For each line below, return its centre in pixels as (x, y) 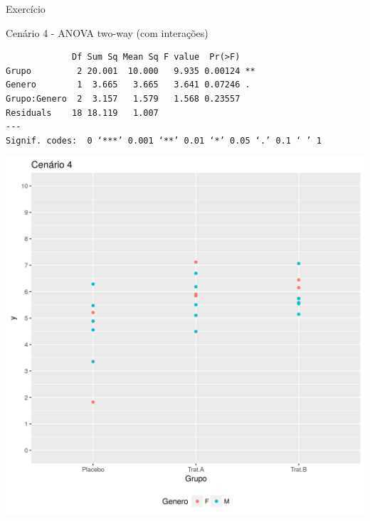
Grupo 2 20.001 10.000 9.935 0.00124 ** (131, 71)
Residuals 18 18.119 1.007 (82, 113)
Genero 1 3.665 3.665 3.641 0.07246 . (128, 85)
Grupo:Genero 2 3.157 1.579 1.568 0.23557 (123, 98)
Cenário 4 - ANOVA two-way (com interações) (107, 32)
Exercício (26, 9)
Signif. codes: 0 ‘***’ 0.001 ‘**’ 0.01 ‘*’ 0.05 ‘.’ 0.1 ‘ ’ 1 (164, 140)
